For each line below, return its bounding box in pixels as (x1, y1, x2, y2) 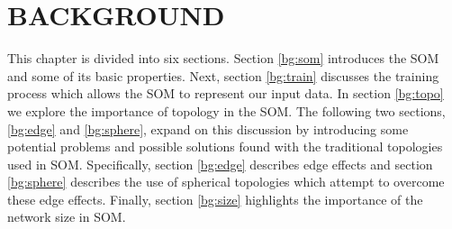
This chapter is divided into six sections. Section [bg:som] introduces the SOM (7, 49, 439, 68)
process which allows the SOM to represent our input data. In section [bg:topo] (7, 84, 444, 103)
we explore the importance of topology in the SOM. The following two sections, (7, 101, 446, 120)
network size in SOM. (7, 207, 126, 226)
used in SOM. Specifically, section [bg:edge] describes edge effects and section (7, 154, 433, 173)
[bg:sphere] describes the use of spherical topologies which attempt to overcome (7, 172, 445, 191)
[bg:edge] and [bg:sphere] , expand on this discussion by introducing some (7, 119, 409, 138)
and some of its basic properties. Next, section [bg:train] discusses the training (7, 66, 439, 85)
